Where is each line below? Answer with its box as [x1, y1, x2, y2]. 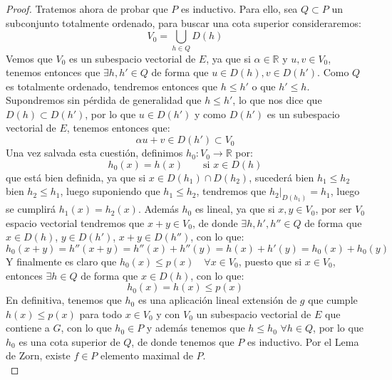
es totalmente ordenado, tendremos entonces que [6, 78, 217, 93]
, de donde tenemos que [131, 334, 234, 349]
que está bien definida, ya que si [6, 169, 146, 184]
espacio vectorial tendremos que [6, 215, 145, 230]
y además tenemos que [146, 320, 245, 335]
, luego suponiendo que [60, 184, 160, 199]
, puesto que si [238, 253, 302, 268]
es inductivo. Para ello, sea [181, 1, 298, 16]
